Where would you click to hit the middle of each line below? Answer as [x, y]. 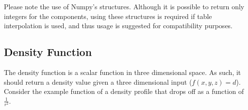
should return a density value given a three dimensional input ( [98, 82]
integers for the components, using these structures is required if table [108, 16]
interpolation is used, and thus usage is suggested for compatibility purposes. [118, 26]
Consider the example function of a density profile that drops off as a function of [124, 91]
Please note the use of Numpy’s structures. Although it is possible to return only [124, 6]
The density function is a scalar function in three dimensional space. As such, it [123, 72]
